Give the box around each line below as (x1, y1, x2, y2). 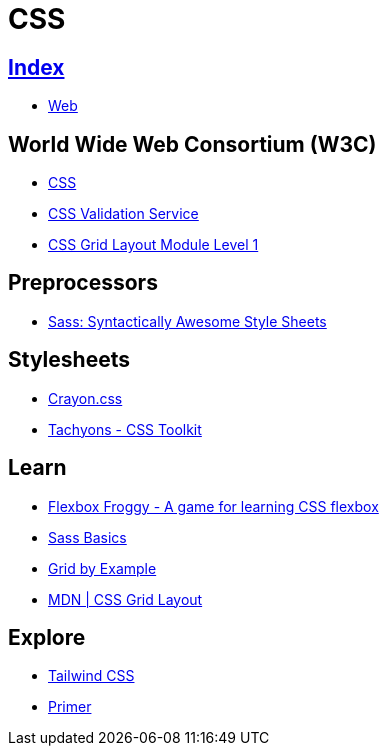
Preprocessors (8, 270, 158, 296)
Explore (8, 624, 86, 650)
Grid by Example (48, 559, 157, 577)
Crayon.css (48, 389, 123, 407)
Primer (48, 698, 92, 716)
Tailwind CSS (48, 667, 135, 685)
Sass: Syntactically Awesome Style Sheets (48, 312, 327, 330)
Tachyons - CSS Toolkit (48, 420, 202, 438)
